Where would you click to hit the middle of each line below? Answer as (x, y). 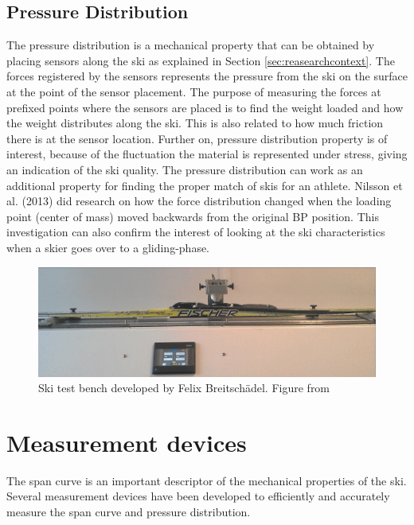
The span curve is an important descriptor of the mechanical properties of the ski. (207, 480)
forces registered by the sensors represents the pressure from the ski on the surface (207, 76)
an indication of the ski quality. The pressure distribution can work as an (185, 169)
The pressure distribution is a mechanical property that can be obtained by (191, 45)
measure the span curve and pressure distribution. (129, 512)
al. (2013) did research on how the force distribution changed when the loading (199, 201)
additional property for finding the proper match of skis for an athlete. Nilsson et (205, 185)
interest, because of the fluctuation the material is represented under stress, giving (207, 154)
